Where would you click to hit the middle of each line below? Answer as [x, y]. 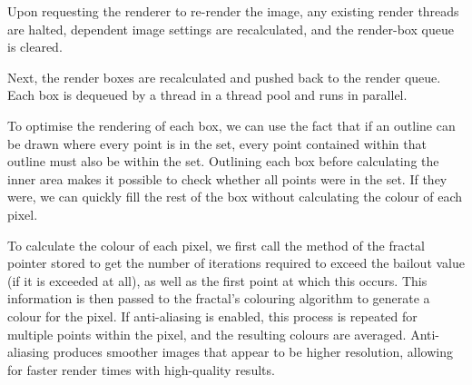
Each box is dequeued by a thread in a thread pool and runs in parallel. [207, 95]
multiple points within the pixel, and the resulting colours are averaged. [207, 334]
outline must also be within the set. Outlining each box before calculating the [223, 161]
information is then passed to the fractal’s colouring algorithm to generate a [219, 298]
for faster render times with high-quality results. [141, 369]
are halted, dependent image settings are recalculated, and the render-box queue [231, 29]
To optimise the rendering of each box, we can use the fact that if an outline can [231, 125]
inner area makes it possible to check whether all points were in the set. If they [227, 178]
